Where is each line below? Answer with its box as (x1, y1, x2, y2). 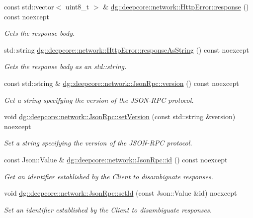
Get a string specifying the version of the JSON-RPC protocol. (4, 94, 194, 105)
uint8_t (65, 1, 89, 11)
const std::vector (4, 1, 54, 11)
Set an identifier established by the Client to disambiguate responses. (4, 204, 212, 215)
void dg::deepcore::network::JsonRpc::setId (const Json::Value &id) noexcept (4, 188, 237, 198)
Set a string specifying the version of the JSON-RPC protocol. (4, 138, 192, 148)
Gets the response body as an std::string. (4, 61, 127, 72)
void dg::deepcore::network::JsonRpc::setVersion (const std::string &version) (4, 111, 236, 122)
